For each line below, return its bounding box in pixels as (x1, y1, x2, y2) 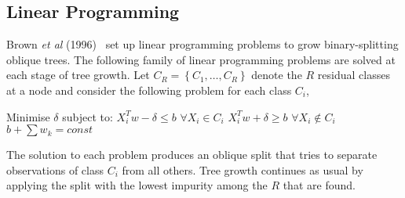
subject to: (62, 108, 113, 124)
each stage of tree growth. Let (6, 67, 150, 83)
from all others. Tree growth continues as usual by (122, 161, 363, 178)
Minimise (6, 108, 50, 124)
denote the (251, 67, 302, 83)
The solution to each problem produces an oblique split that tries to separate (6, 146, 378, 163)
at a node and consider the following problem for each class (6, 81, 292, 98)
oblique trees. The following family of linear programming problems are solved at (6, 51, 396, 67)
